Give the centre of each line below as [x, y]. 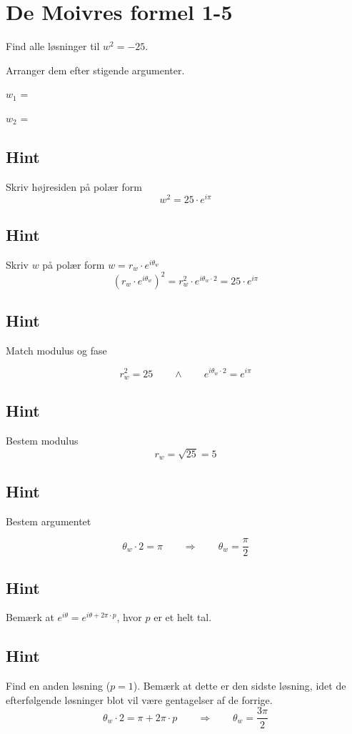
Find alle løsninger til [53, 46]
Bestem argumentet [49, 521]
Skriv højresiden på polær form [74, 186]
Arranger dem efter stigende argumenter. [95, 70]
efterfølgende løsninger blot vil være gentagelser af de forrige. [139, 699]
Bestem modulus [42, 441]
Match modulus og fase [56, 350]
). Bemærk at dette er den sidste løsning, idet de [240, 686]
